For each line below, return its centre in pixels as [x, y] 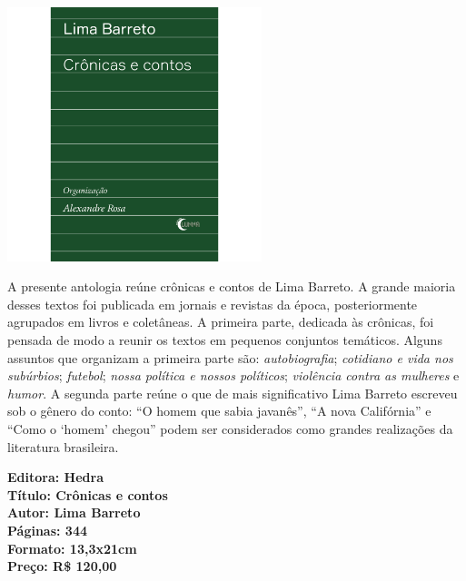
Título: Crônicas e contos [88, 494]
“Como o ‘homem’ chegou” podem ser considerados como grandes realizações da [230, 429]
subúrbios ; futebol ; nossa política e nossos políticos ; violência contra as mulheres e [233, 375]
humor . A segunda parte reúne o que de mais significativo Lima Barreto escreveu [233, 393]
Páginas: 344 [48, 530]
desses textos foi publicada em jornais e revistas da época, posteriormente [213, 304]
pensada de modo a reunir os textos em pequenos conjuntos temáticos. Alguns [225, 340]
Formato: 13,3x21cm [72, 548]
